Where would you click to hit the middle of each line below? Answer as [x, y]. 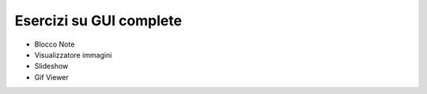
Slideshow [51, 66]
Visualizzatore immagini [73, 55]
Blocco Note [55, 44]
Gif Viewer [51, 77]
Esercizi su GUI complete [98, 21]
